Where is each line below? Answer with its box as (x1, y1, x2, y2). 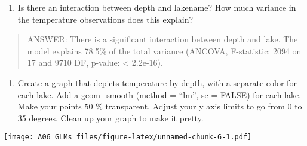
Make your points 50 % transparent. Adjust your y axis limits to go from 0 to (17, 100, 302, 112)
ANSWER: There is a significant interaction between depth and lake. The (27, 33, 298, 45)
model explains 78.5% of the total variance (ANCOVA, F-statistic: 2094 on (27, 44, 302, 57)
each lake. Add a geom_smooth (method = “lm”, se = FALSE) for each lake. (17, 88, 302, 101)
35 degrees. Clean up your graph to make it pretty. (17, 111, 204, 124)
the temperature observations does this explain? (17, 13, 194, 25)
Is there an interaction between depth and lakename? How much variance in (17, 1, 296, 13)
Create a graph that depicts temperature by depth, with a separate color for (17, 76, 297, 89)
